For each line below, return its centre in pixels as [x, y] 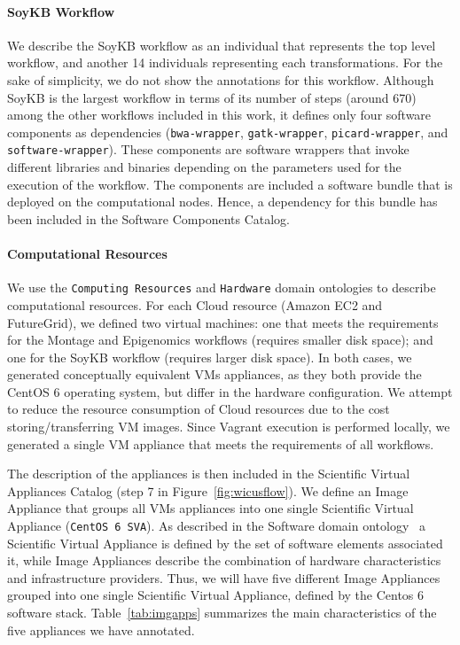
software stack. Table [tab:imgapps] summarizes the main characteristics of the [222, 613]
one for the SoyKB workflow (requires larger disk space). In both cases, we [210, 357]
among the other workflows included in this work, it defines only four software [219, 115]
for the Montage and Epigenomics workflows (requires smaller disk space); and [220, 340]
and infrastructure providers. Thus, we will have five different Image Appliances [224, 577]
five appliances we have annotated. [101, 629]
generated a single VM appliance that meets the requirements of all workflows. [221, 443]
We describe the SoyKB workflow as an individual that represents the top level [222, 45]
